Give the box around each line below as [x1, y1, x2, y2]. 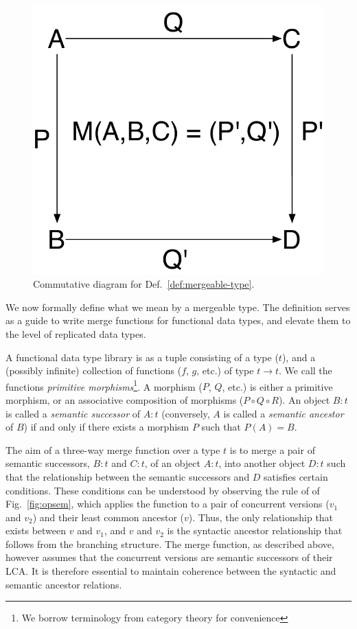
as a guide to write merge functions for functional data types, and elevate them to [5, 313, 351, 328]
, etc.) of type [196, 363, 254, 378]
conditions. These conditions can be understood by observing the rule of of [5, 483, 320, 497]
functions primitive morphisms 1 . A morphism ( [5, 377, 203, 393]
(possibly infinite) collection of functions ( [5, 363, 182, 378]
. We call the [279, 363, 332, 378]
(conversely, [161, 406, 210, 420]
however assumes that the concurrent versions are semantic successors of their [5, 550, 333, 564]
